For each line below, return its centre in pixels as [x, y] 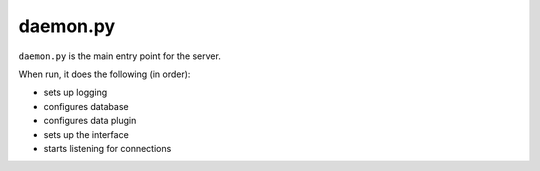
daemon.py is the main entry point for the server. [120, 56]
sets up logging [75, 92]
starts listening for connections [107, 148]
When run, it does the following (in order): [104, 74]
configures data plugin [90, 121]
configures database [86, 106]
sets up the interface [86, 134]
